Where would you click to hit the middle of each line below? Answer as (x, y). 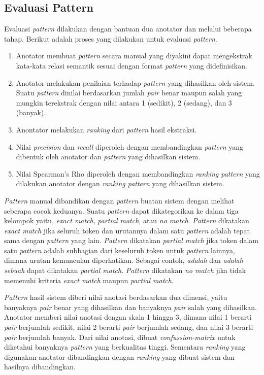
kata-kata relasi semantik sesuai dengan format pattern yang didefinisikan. (131, 65)
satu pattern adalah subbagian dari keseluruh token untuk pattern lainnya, (120, 250)
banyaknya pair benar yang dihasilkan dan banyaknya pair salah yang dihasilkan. (130, 307)
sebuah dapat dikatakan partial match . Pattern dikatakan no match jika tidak (125, 270)
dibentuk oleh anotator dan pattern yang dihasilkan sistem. (108, 157)
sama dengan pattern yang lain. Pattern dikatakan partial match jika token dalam (131, 240)
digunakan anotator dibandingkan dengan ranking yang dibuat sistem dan (119, 356)
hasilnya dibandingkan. (40, 367)
